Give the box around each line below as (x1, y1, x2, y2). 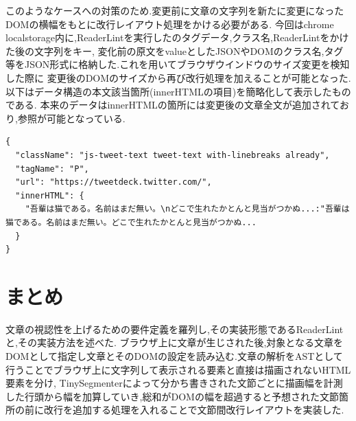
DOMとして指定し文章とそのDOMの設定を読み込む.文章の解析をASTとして (5, 349, 343, 363)
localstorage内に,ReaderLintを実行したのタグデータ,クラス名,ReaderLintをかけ (5, 30, 349, 45)
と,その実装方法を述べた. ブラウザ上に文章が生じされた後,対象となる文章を (5, 335, 343, 350)
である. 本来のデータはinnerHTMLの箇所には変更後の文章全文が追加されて (5, 98, 340, 112)
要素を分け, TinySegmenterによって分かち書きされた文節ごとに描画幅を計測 (5, 376, 343, 390)
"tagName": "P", (15, 163, 89, 174)
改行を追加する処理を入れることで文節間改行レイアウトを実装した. (43, 402, 344, 417)
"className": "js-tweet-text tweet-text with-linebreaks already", (15, 150, 330, 160)
